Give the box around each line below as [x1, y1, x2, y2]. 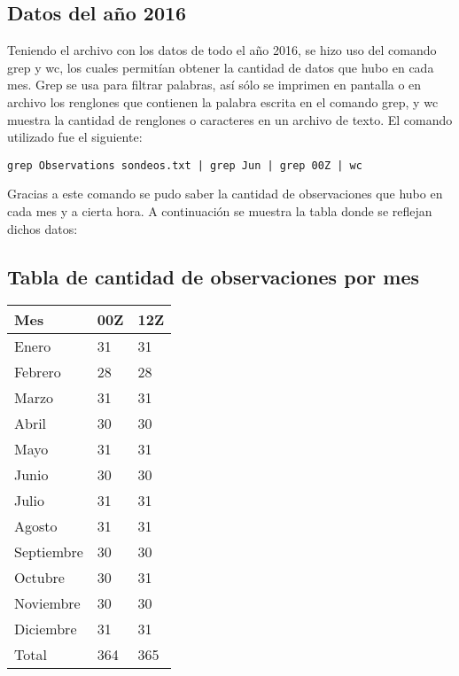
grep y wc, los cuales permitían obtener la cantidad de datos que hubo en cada [7, 58, 434, 76]
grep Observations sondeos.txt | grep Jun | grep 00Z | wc [7, 159, 362, 172]
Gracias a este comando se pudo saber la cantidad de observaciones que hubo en [7, 184, 443, 203]
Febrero [14, 361, 61, 383]
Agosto [14, 516, 58, 537]
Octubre [14, 567, 65, 588]
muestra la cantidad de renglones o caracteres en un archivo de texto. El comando [7, 110, 453, 128]
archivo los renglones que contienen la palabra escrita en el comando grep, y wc [7, 92, 439, 111]
